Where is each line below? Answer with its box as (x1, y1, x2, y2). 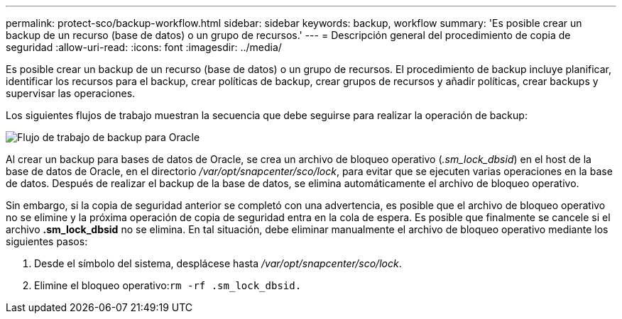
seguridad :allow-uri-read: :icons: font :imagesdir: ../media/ (6, 41, 282, 53)
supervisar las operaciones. (6, 87, 136, 99)
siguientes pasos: (6, 235, 88, 247)
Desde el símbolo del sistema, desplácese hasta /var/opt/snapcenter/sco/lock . (34, 257, 402, 269)
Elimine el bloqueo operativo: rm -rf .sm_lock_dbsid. (34, 279, 302, 291)
